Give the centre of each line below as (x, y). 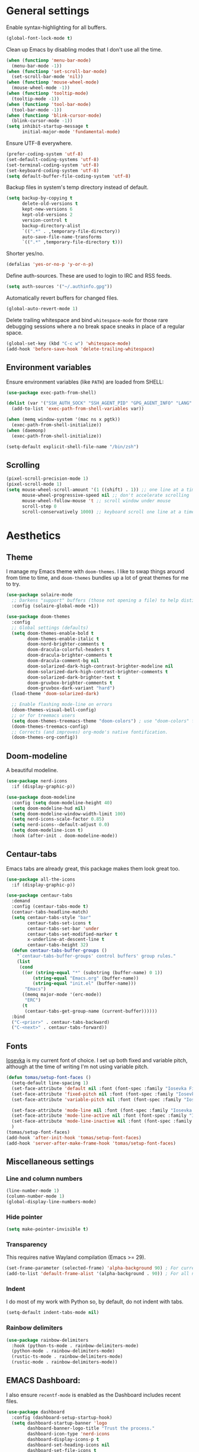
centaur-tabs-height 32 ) (58, 945)
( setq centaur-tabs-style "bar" (52, 917)
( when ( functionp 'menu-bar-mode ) (49, 60)
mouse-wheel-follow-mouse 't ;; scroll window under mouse (96, 501)
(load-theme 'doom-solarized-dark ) (55, 694)
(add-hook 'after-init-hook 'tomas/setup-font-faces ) (74, 1138)
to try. (13, 584)
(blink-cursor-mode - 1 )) (42, 121)
